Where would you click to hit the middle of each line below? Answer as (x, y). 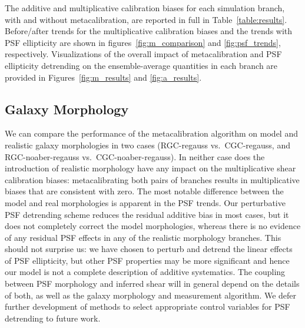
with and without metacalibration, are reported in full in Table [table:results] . (146, 19)
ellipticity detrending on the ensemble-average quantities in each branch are (141, 65)
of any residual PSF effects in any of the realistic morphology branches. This (143, 237)
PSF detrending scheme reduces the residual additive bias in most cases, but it (147, 214)
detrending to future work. (53, 318)
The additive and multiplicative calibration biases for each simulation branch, (145, 8)
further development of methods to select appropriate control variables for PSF (147, 307)
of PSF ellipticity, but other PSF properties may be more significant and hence (147, 260)
